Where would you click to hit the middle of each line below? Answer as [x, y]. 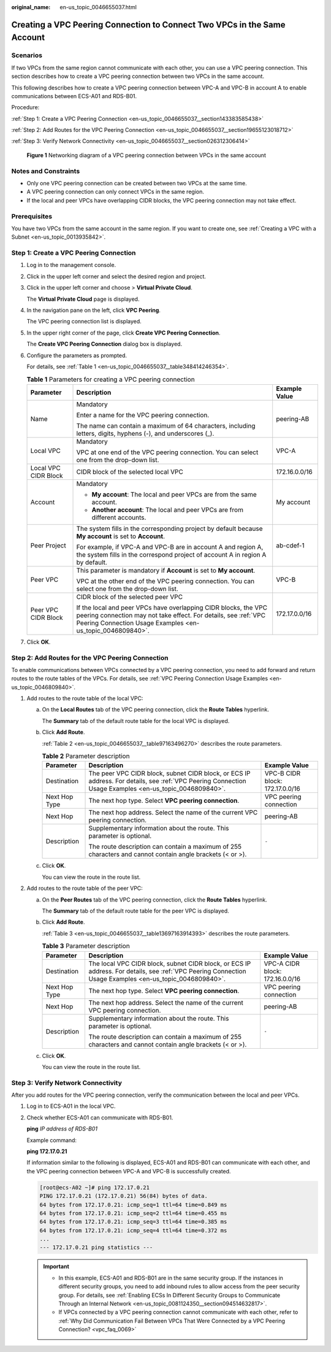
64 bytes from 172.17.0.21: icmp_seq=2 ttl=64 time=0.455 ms [133, 1213]
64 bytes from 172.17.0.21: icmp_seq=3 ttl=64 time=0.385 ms [133, 1222]
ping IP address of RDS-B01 [62, 1129]
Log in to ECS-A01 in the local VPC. [71, 1106]
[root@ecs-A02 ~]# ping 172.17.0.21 [95, 1187]
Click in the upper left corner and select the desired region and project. [116, 276]
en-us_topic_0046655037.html [98, 7]
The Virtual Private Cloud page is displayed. [83, 299]
